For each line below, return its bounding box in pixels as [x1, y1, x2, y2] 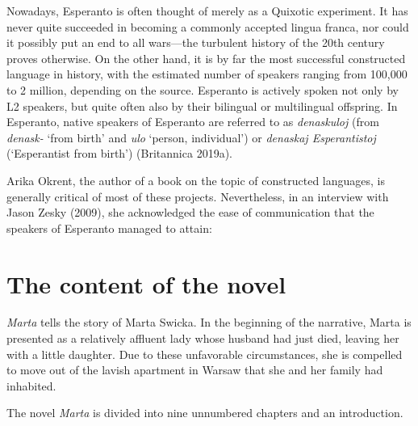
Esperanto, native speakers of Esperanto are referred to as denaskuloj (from [6, 113, 379, 130]
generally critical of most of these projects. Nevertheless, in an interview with [6, 188, 389, 205]
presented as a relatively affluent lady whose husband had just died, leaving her [6, 330, 399, 347]
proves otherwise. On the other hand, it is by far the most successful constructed [6, 49, 406, 66]
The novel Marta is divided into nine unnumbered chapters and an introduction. [6, 404, 403, 421]
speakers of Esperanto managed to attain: [6, 219, 212, 236]
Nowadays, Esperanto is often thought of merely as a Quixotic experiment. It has [6, 2, 408, 19]
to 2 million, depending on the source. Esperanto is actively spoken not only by [6, 81, 399, 98]
